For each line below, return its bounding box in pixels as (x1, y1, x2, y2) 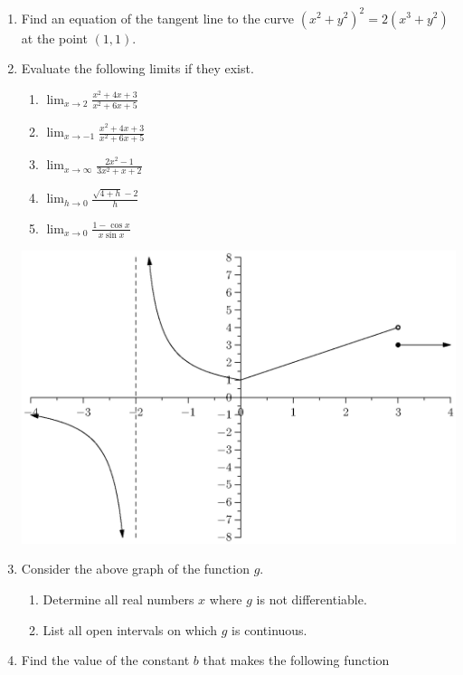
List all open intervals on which (43, 620, 218, 639)
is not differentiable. (256, 590, 367, 609)
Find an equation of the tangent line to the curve (21, 8, 295, 27)
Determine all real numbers (43, 590, 194, 609)
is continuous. (231, 620, 307, 639)
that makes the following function (203, 651, 390, 670)
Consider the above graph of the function (21, 559, 250, 578)
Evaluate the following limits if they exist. (21, 59, 254, 78)
